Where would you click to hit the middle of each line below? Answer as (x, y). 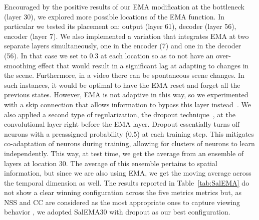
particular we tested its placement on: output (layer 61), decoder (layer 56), (120, 26)
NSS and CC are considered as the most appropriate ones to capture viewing (122, 202)
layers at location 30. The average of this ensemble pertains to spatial (111, 163)
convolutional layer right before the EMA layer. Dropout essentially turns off (122, 124)
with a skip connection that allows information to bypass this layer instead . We (127, 104)
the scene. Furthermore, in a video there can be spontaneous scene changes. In (124, 75)
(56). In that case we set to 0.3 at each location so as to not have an (109, 55)
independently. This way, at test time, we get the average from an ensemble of (124, 153)
